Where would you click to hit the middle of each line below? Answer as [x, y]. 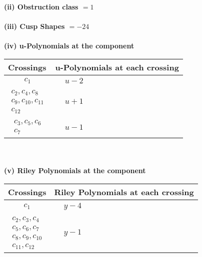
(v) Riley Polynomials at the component [75, 170]
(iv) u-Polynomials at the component [69, 46]
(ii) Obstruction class [41, 6]
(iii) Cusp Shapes [34, 26]
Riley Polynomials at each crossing [124, 192]
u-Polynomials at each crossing [117, 67]
